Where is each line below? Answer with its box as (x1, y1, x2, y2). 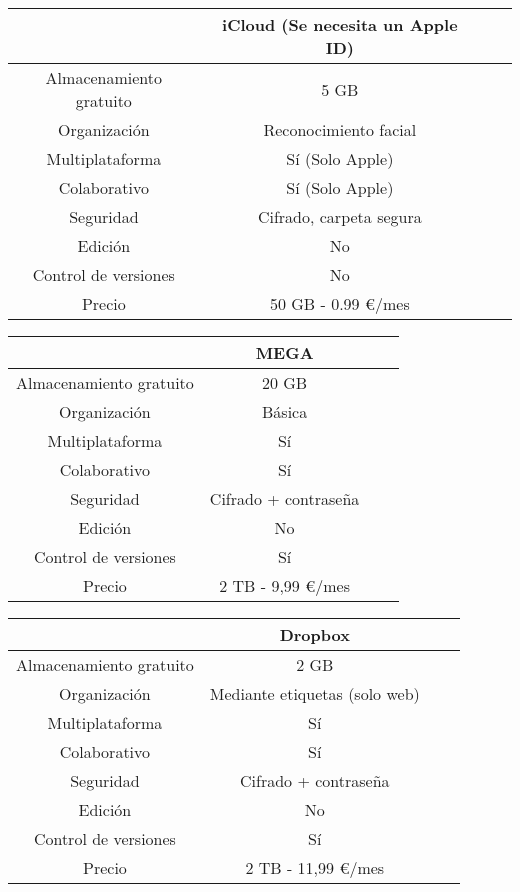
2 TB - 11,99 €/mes (245, 856, 385, 879)
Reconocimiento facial (263, 118, 417, 141)
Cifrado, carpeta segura (257, 205, 422, 228)
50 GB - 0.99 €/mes (269, 292, 410, 315)
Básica (262, 400, 308, 423)
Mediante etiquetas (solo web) (209, 682, 420, 705)
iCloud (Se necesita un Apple (222, 13, 458, 36)
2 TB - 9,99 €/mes (219, 574, 350, 597)
